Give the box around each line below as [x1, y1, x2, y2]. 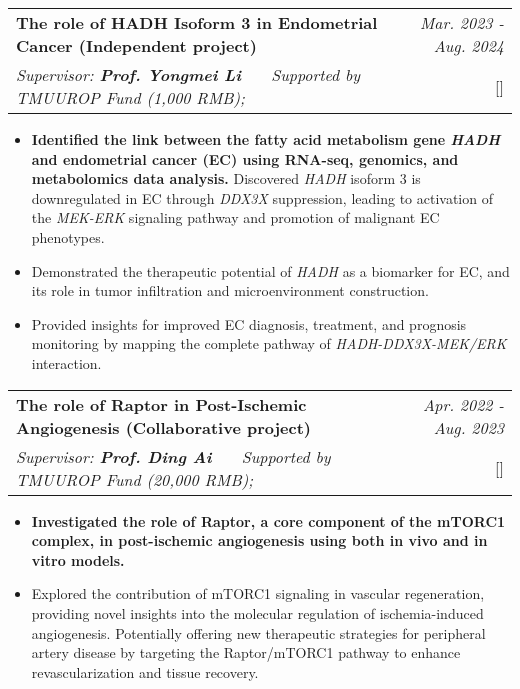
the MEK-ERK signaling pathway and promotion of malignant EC [31, 207, 440, 228]
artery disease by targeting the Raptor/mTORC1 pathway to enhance [31, 642, 461, 663]
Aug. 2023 [433, 415, 504, 439]
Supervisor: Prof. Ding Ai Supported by [16, 444, 331, 468]
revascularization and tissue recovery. [31, 661, 259, 682]
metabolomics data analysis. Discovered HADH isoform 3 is [31, 168, 421, 189]
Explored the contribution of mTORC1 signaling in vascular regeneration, [31, 583, 485, 604]
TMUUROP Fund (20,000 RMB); [16, 467, 254, 491]
